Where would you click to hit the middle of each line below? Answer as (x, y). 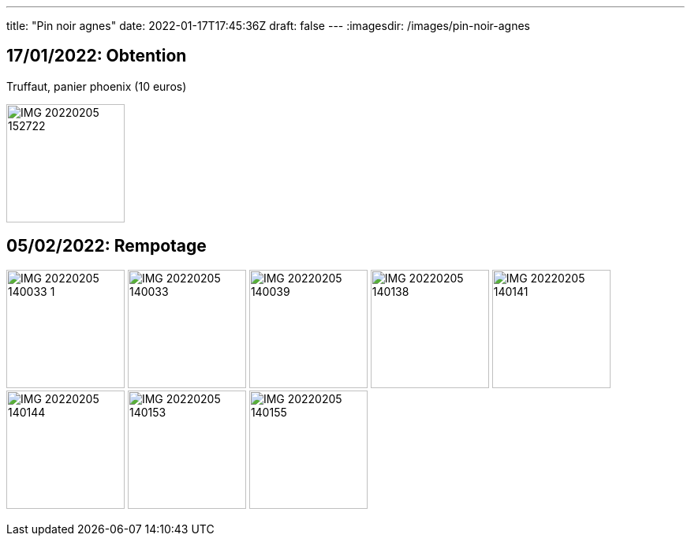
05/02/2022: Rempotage (106, 246)
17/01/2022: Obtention (97, 56)
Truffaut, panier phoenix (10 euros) (97, 86)
